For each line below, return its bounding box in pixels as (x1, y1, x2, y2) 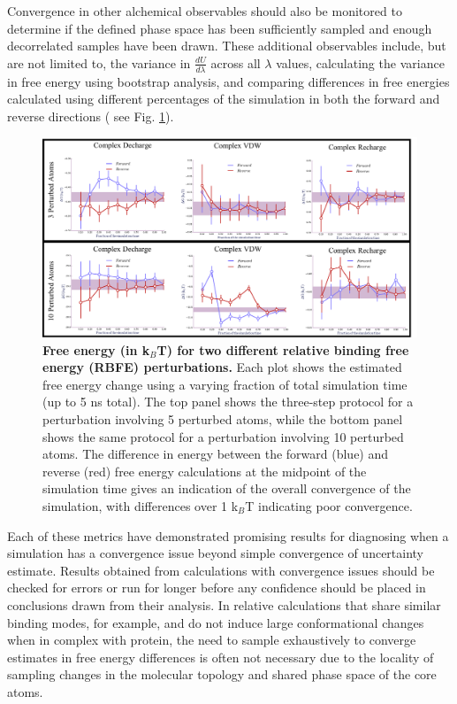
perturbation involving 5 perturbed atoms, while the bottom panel (42, 410, 403, 429)
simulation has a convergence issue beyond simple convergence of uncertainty (7, 544, 424, 562)
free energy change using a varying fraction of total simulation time (42, 375, 407, 393)
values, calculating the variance (276, 53, 445, 72)
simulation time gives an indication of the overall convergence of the (42, 479, 411, 498)
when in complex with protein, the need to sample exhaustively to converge (7, 631, 416, 649)
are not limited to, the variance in (7, 53, 191, 72)
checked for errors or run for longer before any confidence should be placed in (7, 578, 426, 597)
